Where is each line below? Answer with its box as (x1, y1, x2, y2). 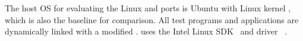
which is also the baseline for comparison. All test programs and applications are (5, 13, 299, 26)
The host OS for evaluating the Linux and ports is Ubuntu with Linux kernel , (5, 2, 291, 14)
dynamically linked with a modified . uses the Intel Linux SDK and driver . (5, 25, 288, 37)
